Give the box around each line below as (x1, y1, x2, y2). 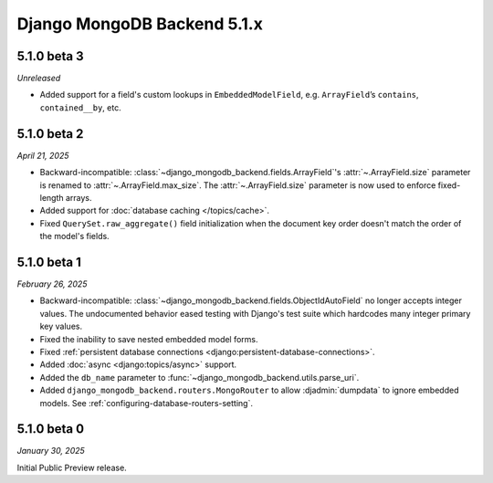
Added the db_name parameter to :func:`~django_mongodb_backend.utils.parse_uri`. (39, 372, 360, 383)
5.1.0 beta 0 (16, 421, 85, 437)
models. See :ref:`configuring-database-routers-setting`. (39, 397, 253, 408)
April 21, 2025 (16, 150, 69, 161)
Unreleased (16, 73, 61, 84)
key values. (39, 320, 82, 332)
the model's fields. (39, 231, 110, 242)
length (39, 192, 64, 203)
